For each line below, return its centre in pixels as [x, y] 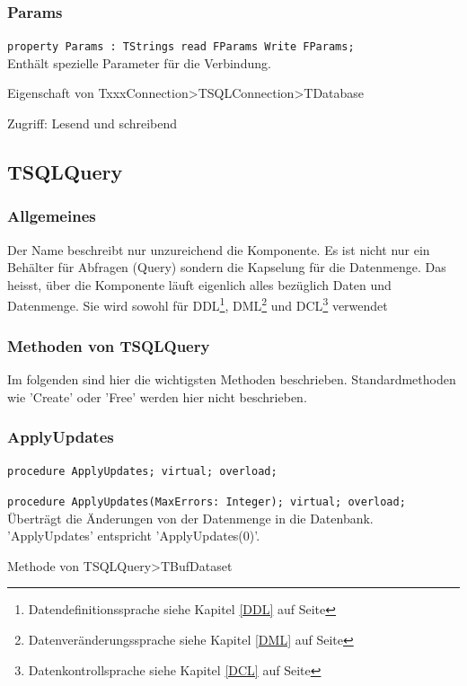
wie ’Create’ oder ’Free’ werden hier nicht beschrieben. [157, 396]
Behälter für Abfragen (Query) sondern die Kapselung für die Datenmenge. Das [227, 267]
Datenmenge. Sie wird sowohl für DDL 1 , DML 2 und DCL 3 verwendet [198, 304]
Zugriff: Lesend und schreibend [93, 123]
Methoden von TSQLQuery [109, 345]
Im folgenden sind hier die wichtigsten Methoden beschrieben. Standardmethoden [232, 378]
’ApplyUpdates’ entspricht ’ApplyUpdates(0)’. [134, 536]
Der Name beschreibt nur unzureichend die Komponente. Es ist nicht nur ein [219, 249]
